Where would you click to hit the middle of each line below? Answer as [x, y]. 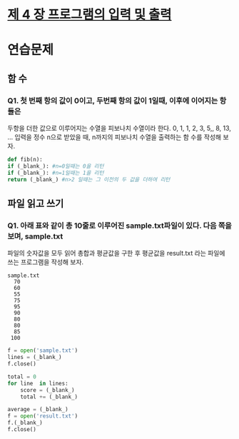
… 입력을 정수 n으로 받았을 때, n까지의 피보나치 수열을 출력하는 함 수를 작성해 [115, 137]
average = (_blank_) [38, 410]
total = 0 [22, 377]
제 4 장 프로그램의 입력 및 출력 [90, 15]
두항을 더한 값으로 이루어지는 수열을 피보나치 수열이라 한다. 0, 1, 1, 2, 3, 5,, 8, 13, [119, 128]
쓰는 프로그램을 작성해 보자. [46, 262]
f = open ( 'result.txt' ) [43, 416]
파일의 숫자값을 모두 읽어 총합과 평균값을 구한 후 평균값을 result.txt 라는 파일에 [116, 253]
